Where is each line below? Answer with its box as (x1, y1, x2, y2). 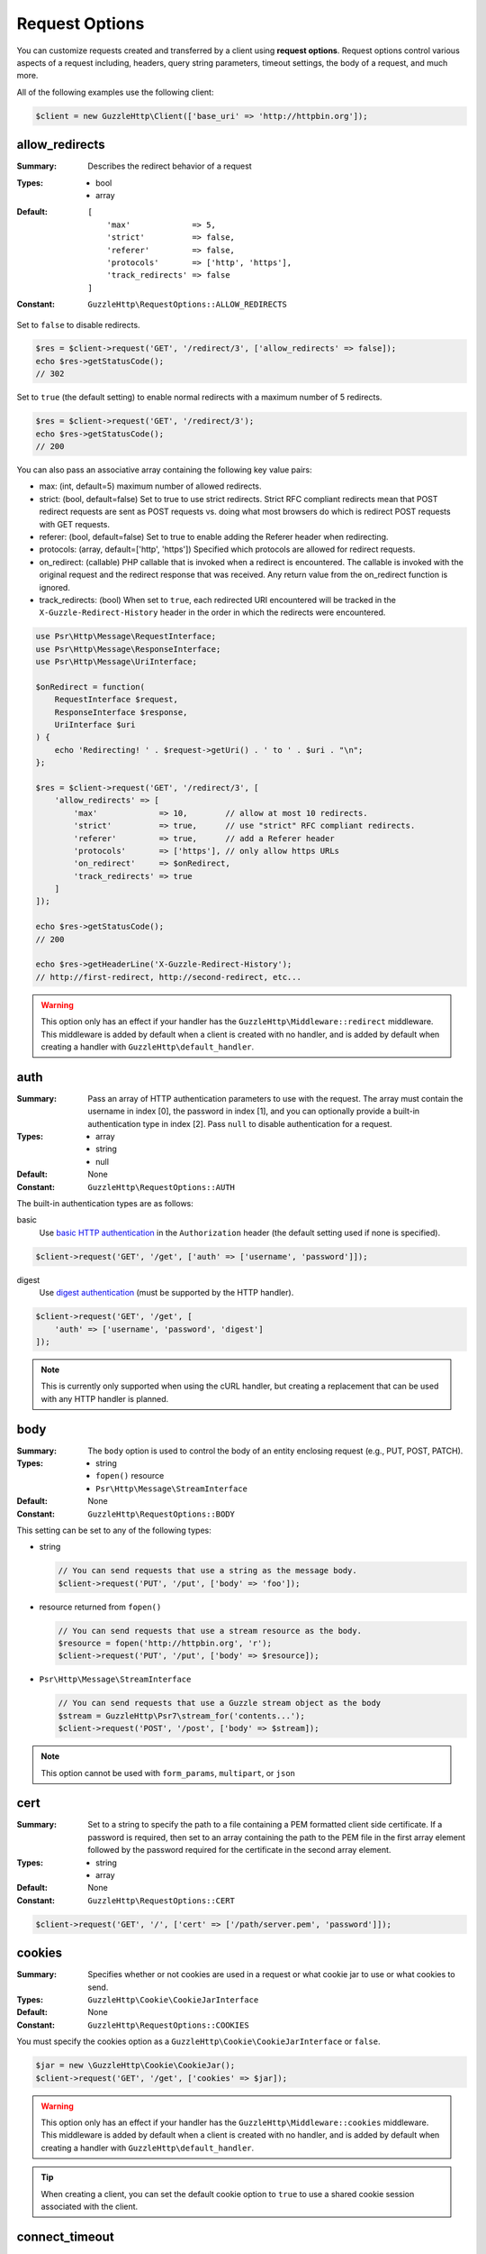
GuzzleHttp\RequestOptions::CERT (87, 1895, 236, 1906)
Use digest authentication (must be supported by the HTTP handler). (39, 1287, 294, 1298)
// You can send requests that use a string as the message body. (58, 1565, 357, 1576)
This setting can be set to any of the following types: (16, 1525, 211, 1535)
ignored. (39, 582, 71, 592)
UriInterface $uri (54, 719, 136, 730)
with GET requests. (39, 518, 110, 529)
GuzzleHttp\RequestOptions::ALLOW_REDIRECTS (87, 299, 288, 310)
